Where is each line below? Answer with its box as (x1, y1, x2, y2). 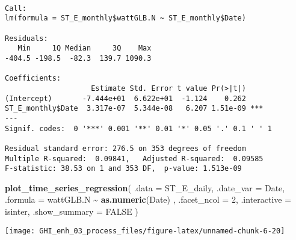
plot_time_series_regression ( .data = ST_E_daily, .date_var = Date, (5, 181, 285, 194)
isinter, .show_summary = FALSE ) (5, 205, 138, 217)
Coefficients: (5, 74, 61, 83)
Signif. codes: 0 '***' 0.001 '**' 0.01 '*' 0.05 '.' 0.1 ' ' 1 (5, 124, 272, 133)
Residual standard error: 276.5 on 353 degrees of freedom (5, 144, 246, 153)
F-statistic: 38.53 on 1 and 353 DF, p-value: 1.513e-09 (5, 164, 242, 173)
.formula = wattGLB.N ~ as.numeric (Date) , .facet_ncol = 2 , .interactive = (5, 193, 292, 206)
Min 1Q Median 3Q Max (17, 44, 152, 53)
